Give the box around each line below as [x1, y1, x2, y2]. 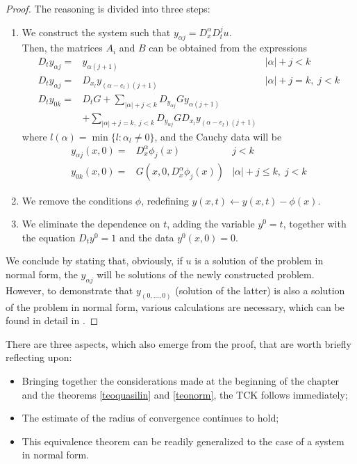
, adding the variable [167, 216, 255, 231]
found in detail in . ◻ [6, 313, 99, 328]
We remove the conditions [22, 193, 133, 207]
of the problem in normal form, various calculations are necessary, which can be [6, 299, 344, 314]
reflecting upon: [6, 350, 72, 365]
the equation [22, 230, 76, 244]
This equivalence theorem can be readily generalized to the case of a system [22, 433, 344, 448]
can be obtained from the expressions [149, 40, 308, 55]
